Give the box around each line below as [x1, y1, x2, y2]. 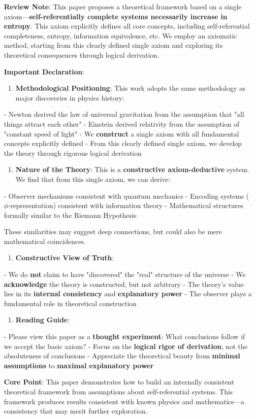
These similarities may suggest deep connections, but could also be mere [4, 226, 222, 237]
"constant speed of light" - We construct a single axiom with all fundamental [4, 128, 239, 139]
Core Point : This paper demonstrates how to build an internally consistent [4, 377, 234, 387]
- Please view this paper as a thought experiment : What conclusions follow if [4, 331, 245, 342]
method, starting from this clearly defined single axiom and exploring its [4, 40, 223, 50]
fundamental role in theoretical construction [4, 298, 137, 308]
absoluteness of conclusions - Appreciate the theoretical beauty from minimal [4, 350, 240, 361]
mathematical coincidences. [4, 236, 86, 246]
